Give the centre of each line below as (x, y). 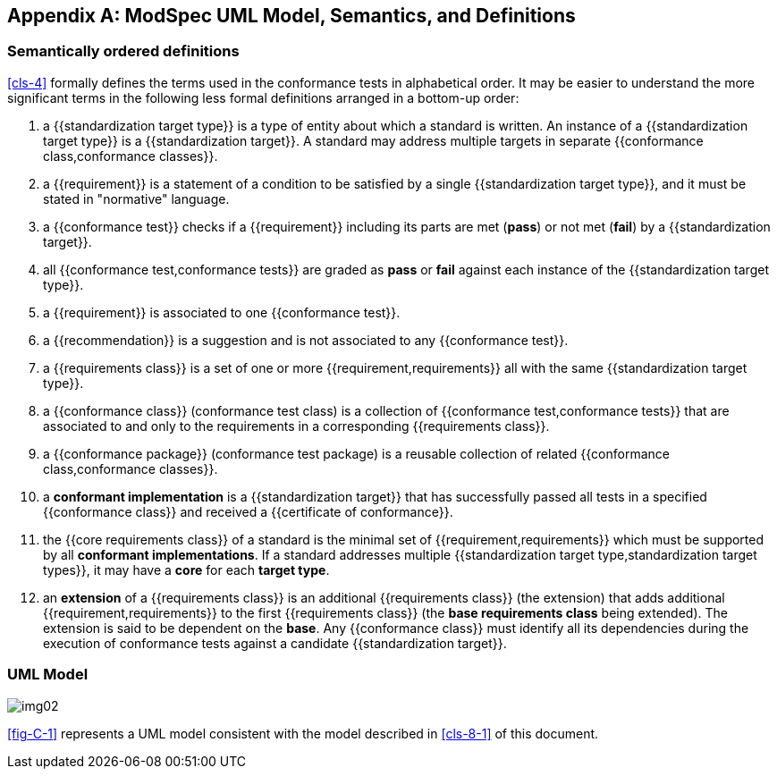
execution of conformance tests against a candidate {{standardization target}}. (275, 643)
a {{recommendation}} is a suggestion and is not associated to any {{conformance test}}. (306, 340)
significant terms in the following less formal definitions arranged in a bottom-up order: (263, 97)
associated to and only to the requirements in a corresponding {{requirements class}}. (296, 426)
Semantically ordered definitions (123, 51)
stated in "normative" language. (136, 198)
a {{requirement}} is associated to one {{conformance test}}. (222, 312)
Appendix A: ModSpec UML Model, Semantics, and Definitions (291, 16)
